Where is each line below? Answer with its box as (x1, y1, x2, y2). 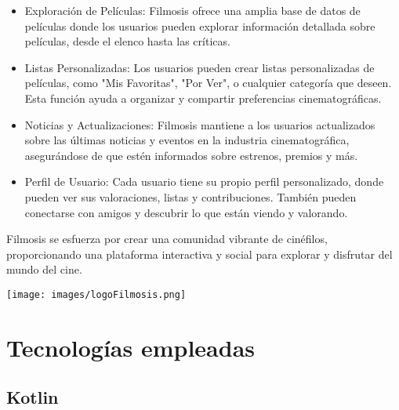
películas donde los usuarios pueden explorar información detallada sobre (24, 17, 375, 34)
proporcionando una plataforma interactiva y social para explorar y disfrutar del (6, 245, 393, 262)
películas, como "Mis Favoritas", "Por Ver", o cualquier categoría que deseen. (24, 74, 392, 91)
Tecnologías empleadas (6, 331, 255, 363)
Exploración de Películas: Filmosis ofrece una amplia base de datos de (24, 2, 361, 18)
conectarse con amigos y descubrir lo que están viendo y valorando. (24, 204, 348, 220)
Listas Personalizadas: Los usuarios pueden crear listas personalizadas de (24, 59, 375, 75)
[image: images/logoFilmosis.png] (6, 288, 187, 300)
